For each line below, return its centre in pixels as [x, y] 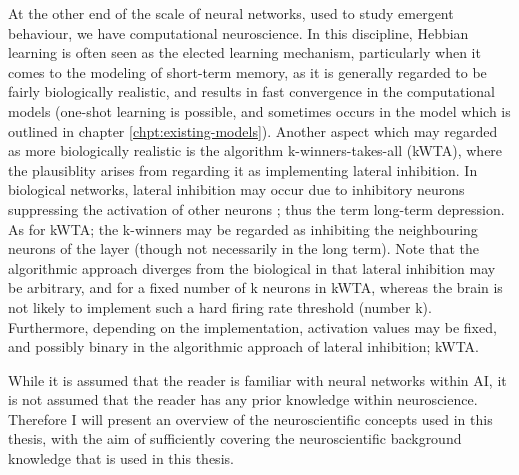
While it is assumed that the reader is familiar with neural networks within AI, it [257, 379]
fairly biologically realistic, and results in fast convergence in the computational [251, 91]
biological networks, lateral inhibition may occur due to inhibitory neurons [236, 189]
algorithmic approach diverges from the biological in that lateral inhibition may [252, 267]
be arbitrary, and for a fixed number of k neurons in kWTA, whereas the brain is [255, 287]
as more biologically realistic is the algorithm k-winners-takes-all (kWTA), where [255, 150]
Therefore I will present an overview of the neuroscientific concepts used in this [250, 418]
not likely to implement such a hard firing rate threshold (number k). [220, 306]
